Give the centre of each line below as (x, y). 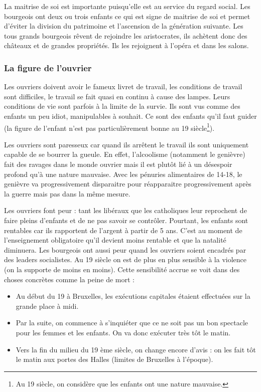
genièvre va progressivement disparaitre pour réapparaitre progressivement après (128, 184)
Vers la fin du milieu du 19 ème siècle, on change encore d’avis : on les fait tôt (136, 349)
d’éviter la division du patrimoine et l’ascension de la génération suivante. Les (124, 26)
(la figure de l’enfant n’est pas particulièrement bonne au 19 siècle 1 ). (109, 127)
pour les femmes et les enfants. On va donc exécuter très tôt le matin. (123, 332)
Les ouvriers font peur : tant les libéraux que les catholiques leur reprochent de (125, 210)
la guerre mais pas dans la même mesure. (67, 193)
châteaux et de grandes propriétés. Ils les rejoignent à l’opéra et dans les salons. (126, 45)
